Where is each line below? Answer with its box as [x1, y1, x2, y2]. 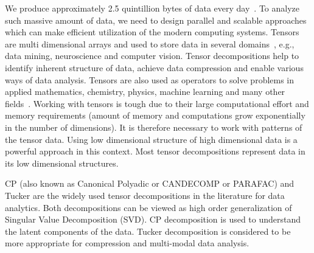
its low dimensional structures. [5, 156, 119, 169]
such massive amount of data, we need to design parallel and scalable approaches [5, 13, 307, 26]
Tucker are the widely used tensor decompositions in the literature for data [5, 189, 285, 201]
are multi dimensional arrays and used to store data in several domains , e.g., [5, 37, 295, 50]
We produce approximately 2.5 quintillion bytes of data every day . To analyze [5, 2, 300, 14]
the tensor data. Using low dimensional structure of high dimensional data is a [5, 133, 298, 145]
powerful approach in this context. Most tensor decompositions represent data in [5, 145, 305, 158]
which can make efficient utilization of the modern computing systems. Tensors [5, 26, 299, 38]
